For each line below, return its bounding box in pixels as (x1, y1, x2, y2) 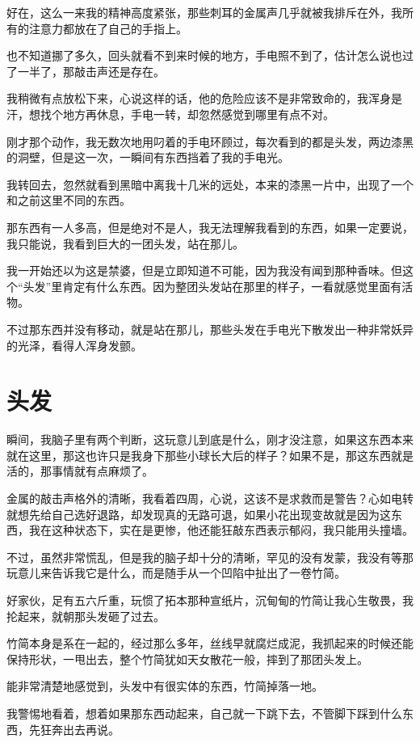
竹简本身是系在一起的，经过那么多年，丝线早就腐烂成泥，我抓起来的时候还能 (6, 635, 414, 652)
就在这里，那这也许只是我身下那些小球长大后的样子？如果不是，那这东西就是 (6, 446, 414, 463)
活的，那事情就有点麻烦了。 (6, 462, 153, 479)
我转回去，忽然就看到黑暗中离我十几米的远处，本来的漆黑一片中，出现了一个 (6, 175, 414, 192)
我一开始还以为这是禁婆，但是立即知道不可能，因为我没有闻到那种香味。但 (6, 262, 402, 279)
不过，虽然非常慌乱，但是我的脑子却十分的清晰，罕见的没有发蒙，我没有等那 (6, 548, 414, 565)
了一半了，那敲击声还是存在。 (6, 62, 165, 79)
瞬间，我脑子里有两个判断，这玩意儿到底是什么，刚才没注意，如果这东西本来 (6, 431, 414, 448)
